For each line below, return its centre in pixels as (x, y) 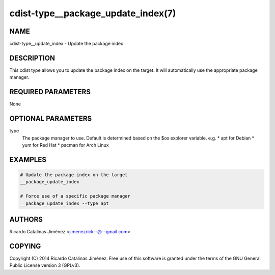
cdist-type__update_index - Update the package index (66, 44)
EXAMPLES (28, 160)
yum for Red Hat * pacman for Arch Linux (65, 145)
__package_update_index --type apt (64, 203)
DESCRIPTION (32, 58)
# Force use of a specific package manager (75, 196)
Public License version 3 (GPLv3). (45, 265)
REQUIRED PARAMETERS (50, 92)
